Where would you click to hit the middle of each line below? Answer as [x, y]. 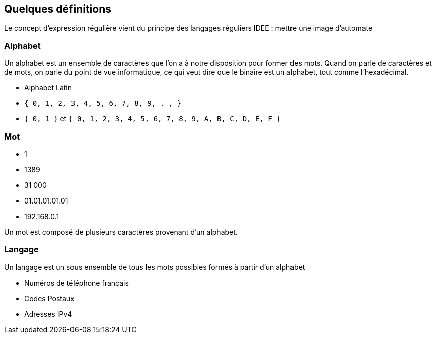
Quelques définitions [58, 9]
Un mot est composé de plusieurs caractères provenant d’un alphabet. [121, 232]
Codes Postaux [49, 298]
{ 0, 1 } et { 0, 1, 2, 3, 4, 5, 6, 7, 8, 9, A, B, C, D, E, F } [153, 119]
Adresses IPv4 [48, 314]
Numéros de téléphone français [77, 283]
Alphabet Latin [48, 88]
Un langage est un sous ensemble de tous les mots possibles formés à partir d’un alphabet [155, 267]
